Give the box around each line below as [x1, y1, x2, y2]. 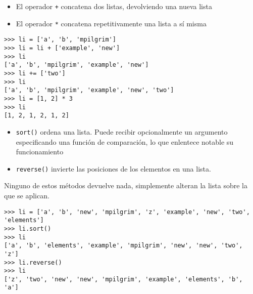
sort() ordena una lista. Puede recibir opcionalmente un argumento [16, 126, 228, 137]
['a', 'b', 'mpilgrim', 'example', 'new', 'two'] [4, 87, 174, 94]
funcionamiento [16, 146, 64, 157]
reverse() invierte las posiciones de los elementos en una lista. [16, 163, 211, 174]
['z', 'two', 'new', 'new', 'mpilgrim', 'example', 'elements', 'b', [4, 275, 243, 283]
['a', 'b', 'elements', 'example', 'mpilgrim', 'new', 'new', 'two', [4, 242, 243, 249]
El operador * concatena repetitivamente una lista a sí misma [16, 18, 207, 28]
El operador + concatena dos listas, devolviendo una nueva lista [16, 1, 212, 11]
